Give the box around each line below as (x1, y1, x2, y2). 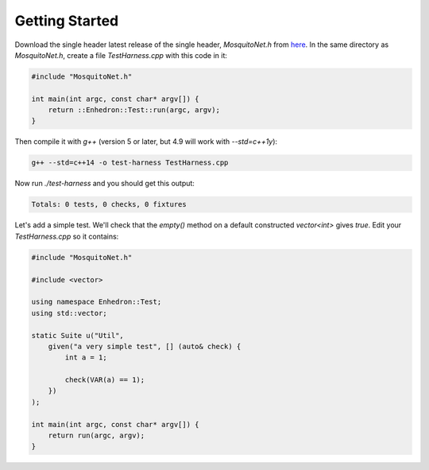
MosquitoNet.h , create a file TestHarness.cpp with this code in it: (14, 50, 228, 60)
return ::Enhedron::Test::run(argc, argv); (48, 106, 220, 115)
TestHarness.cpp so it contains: (14, 231, 119, 241)
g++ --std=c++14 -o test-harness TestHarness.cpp (31, 158, 229, 167)
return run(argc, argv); (48, 431, 145, 441)
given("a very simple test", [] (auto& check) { (48, 342, 242, 351)
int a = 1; (64, 353, 107, 362)
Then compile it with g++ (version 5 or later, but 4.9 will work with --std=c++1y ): (14, 137, 278, 146)
